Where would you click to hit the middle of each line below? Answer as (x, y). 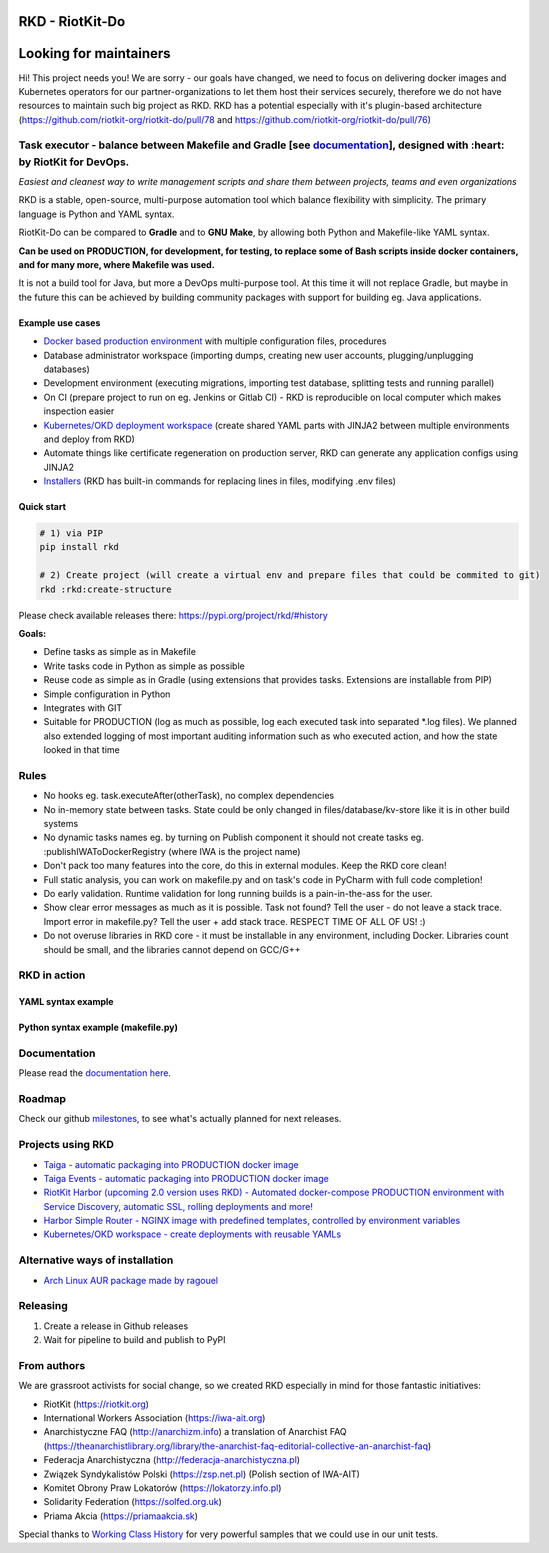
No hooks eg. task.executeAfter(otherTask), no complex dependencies (189, 796)
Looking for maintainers (94, 53)
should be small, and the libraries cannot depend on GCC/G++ (172, 949)
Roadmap (42, 1099)
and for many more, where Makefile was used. (116, 264)
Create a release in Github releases (116, 1326)
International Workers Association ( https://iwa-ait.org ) (154, 1418)
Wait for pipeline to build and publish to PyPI (134, 1340)
